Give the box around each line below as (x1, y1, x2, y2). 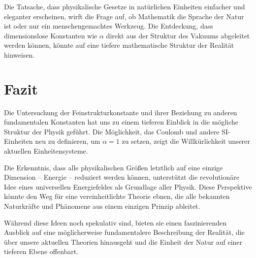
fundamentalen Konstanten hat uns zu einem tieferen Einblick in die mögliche (4, 117, 239, 127)
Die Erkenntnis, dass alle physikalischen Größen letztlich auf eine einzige (4, 162, 223, 172)
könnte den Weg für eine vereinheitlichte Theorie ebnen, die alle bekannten (4, 191, 230, 201)
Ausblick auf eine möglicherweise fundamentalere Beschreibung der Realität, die (4, 227, 245, 237)
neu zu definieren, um (35, 136, 100, 146)
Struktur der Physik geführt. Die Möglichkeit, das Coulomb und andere (4, 126, 220, 136)
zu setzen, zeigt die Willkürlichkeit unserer (122, 136, 250, 146)
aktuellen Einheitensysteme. (4, 146, 88, 156)
